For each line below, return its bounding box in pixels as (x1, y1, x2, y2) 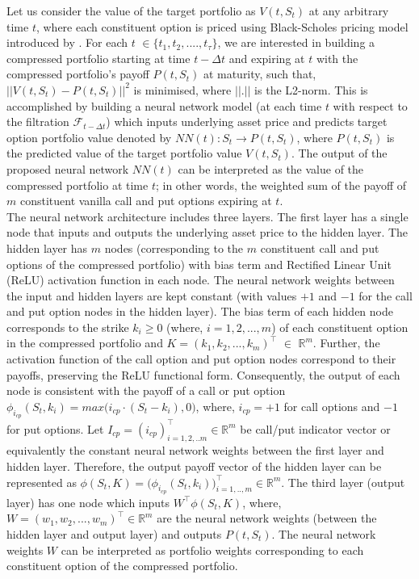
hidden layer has (6, 239, 88, 256)
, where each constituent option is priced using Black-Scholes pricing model (36, 18, 409, 35)
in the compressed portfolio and (6, 334, 163, 351)
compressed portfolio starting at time (6, 49, 191, 66)
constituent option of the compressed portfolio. (6, 557, 238, 574)
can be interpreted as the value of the (178, 160, 364, 177)
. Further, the (312, 334, 380, 351)
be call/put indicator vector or (240, 420, 391, 437)
